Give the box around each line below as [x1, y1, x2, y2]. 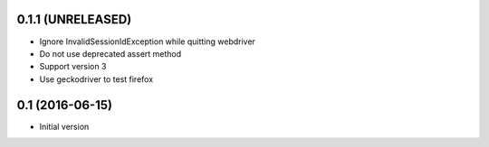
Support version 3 [39, 61, 107, 72]
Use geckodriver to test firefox [39, 73, 154, 85]
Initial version [39, 121, 90, 132]
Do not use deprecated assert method [39, 48, 182, 59]
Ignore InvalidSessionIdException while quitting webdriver [39, 36, 255, 47]
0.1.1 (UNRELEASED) [16, 12, 132, 27]
